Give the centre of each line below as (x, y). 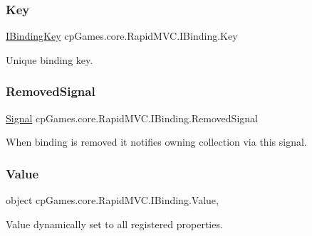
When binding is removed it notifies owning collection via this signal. (156, 142)
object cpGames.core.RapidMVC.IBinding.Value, (112, 200)
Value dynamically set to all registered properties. (114, 224)
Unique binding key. (50, 59)
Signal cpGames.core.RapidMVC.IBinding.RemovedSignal (132, 118)
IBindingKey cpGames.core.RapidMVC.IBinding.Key (122, 36)
